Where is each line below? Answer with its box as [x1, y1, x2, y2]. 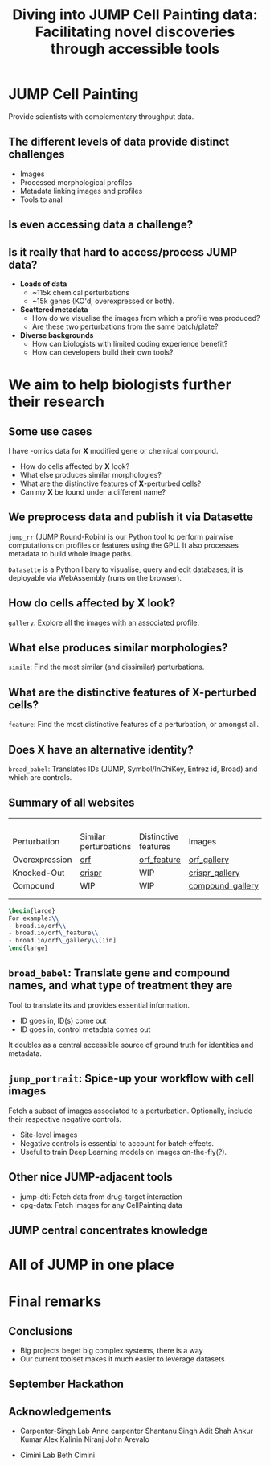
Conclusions [8, 1324, 73, 1338]
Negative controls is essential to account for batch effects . [19, 1138, 215, 1148]
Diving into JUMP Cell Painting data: [11, 6, 259, 24]
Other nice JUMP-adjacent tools [8, 1170, 173, 1184]
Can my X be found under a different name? [19, 487, 166, 496]
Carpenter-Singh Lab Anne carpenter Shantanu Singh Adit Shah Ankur [19, 1426, 253, 1436]
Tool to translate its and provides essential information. [8, 1000, 190, 1010]
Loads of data [19, 279, 67, 289]
